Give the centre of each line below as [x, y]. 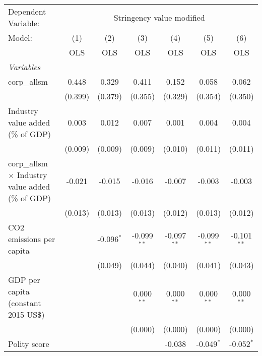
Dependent [27, 11]
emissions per [32, 239]
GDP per [24, 280]
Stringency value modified [159, 17]
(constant [25, 303]
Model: [20, 38]
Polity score [29, 344]
